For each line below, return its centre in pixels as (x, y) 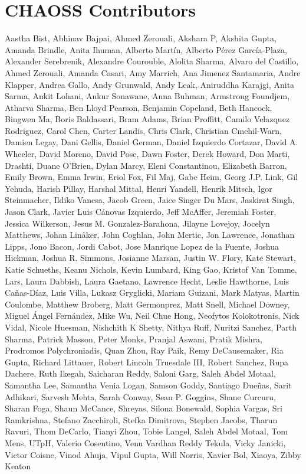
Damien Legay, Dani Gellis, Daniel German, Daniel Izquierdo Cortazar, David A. (152, 142)
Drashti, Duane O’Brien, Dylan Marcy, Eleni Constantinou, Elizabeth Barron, (146, 165)
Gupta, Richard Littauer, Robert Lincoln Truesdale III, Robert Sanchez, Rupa (147, 362)
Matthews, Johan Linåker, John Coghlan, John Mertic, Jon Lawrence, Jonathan (150, 235)
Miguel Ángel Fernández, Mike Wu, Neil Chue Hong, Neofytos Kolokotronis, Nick (152, 316)
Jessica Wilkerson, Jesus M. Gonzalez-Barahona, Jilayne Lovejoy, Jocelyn (137, 223)
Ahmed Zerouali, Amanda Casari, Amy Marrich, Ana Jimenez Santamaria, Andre (153, 72)
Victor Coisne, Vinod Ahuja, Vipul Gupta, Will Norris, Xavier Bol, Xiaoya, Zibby (153, 454)
